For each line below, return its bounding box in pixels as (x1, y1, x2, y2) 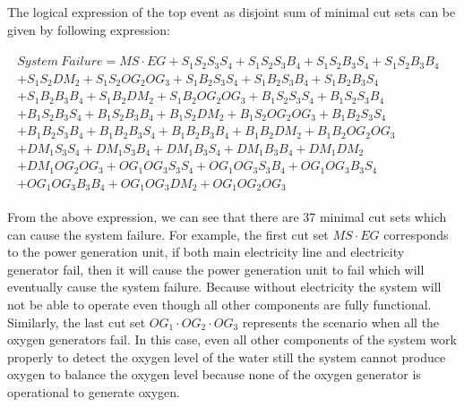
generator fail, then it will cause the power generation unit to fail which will (7, 259, 425, 278)
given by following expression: (7, 20, 170, 38)
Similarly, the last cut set (7, 312, 146, 331)
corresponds (383, 225, 449, 243)
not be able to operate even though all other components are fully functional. (7, 295, 432, 314)
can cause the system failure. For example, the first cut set (7, 225, 329, 243)
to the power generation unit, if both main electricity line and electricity (7, 242, 405, 261)
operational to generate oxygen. (7, 383, 180, 402)
